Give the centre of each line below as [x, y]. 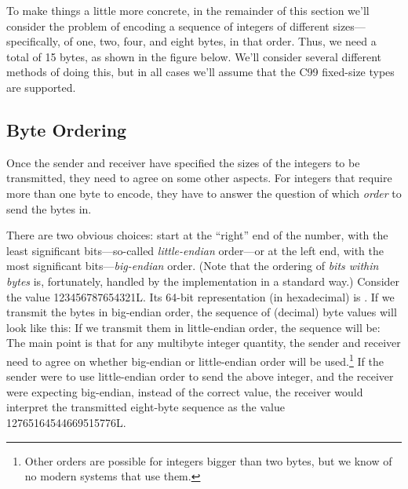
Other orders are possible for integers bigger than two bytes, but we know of [208, 460]
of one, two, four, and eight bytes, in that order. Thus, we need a [220, 41]
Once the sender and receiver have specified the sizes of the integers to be [183, 162]
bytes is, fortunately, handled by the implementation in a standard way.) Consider [203, 281]
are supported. [41, 87]
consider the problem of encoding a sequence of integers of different [168, 26]
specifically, [33, 41]
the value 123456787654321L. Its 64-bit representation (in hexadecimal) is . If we [200, 296]
